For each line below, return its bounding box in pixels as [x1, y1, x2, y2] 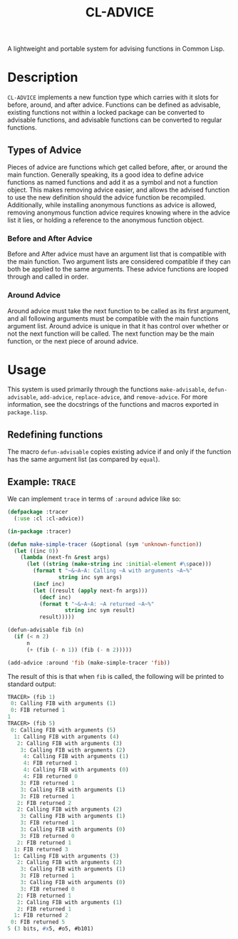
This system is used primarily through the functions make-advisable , [7, 385, 207, 394]
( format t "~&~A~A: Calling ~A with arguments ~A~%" [33, 567, 193, 574]
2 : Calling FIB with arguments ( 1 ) [16, 898, 123, 906]
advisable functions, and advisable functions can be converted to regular [7, 115, 222, 125]
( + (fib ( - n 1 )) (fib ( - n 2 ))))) [26, 646, 133, 653]
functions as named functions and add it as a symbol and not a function [7, 177, 218, 186]
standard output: [7, 680, 56, 688]
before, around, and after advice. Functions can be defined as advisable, [7, 100, 221, 109]
